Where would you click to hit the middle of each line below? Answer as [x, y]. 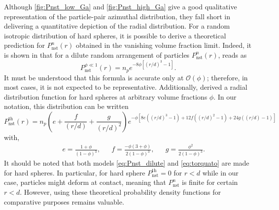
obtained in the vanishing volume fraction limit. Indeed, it [163, 45]
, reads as [232, 54]
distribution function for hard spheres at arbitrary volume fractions [106, 96]
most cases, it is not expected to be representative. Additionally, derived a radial [126, 87]
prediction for [24, 45]
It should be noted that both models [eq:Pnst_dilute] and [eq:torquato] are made [127, 163]
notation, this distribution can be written [66, 106]
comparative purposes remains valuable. [64, 201]
